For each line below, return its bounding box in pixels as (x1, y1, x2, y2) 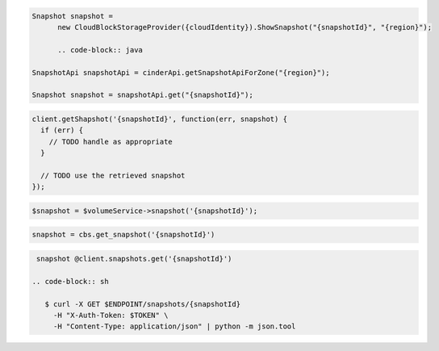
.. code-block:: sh (31, 277, 109, 286)
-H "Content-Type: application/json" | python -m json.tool (52, 322, 296, 331)
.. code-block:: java (57, 45, 143, 54)
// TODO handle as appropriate (48, 137, 173, 146)
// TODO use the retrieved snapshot (40, 170, 186, 180)
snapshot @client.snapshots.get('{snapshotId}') (36, 254, 232, 263)
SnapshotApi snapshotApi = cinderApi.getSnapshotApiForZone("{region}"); (31, 68, 330, 77)
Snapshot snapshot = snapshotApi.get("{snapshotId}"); (31, 90, 253, 100)
